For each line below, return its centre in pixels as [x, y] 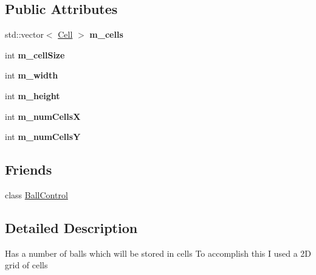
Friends [29, 169]
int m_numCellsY [43, 137]
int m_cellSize [35, 54]
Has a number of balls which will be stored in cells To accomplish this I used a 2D [158, 253]
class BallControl [36, 194]
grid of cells [26, 265]
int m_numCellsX [43, 116]
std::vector [24, 34]
